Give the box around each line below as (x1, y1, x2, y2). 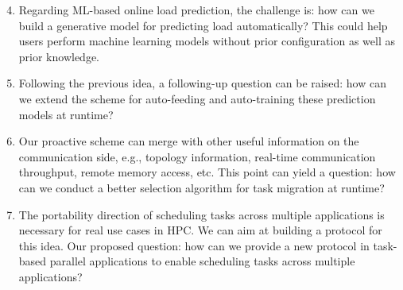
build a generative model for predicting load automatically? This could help (18, 17, 388, 33)
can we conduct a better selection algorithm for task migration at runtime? (18, 179, 385, 195)
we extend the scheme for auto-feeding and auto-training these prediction (18, 90, 376, 106)
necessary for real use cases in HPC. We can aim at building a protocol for (18, 222, 382, 238)
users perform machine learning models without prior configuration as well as (18, 33, 395, 49)
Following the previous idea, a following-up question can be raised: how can (18, 75, 386, 91)
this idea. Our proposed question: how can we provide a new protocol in (18, 237, 370, 253)
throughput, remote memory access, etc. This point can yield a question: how (18, 164, 396, 180)
